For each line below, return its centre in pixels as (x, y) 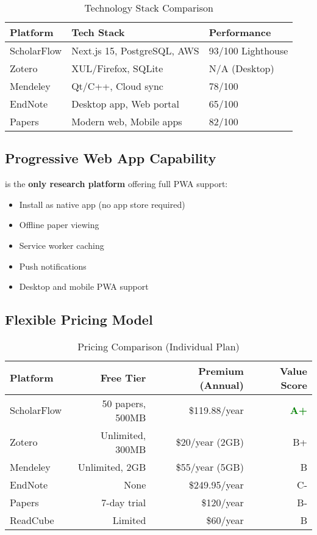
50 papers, (124, 403)
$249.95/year (216, 484)
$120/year (223, 502)
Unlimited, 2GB (112, 467)
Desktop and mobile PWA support (84, 286)
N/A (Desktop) (241, 68)
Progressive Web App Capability (111, 158)
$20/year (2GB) (210, 442)
